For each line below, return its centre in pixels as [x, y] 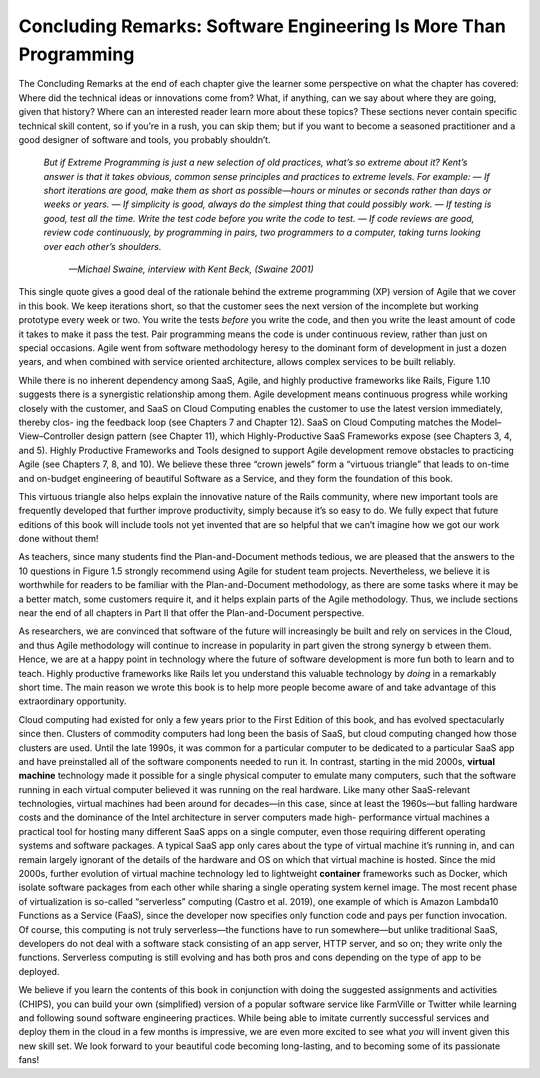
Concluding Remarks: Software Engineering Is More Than [262, 26]
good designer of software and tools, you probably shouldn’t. [144, 139]
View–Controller [51, 436]
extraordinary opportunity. [72, 701]
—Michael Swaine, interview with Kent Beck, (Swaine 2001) [191, 269]
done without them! [58, 539]
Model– [486, 422]
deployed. [39, 971]
